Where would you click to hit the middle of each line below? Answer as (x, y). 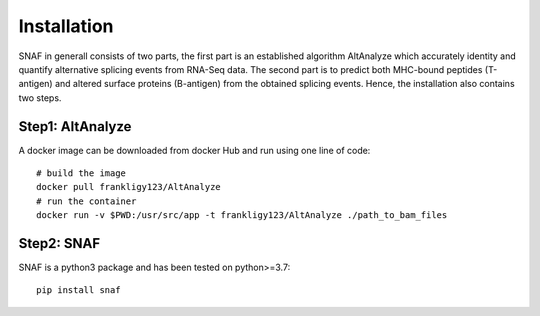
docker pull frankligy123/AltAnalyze (129, 187)
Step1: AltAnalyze (75, 126)
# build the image (81, 173)
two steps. (40, 97)
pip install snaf (78, 290)
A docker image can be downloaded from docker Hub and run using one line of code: (194, 150)
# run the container (86, 201)
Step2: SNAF (59, 243)
